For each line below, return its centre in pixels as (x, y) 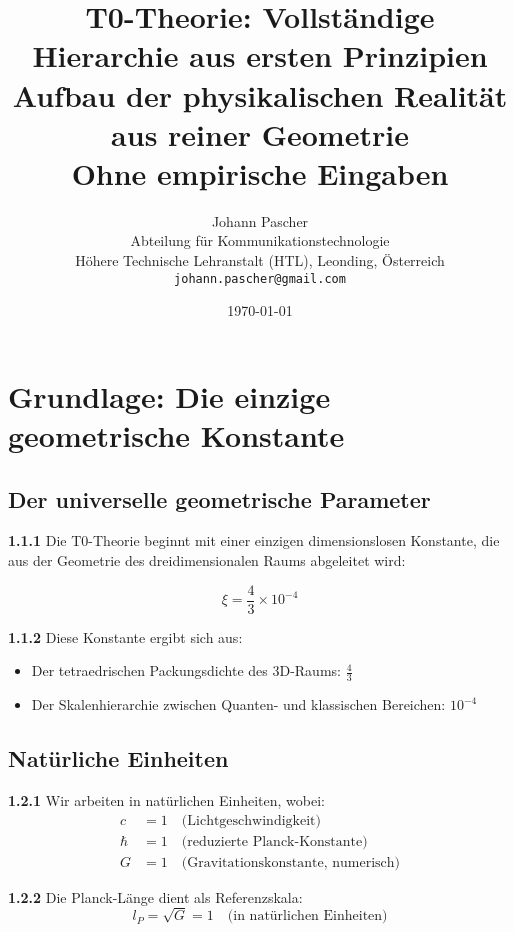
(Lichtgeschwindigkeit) (251, 820)
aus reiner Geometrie (260, 133)
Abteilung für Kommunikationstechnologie (260, 240)
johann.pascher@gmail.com (260, 278)
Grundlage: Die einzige (169, 395)
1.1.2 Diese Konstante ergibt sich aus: (125, 636)
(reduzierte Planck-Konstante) (274, 841)
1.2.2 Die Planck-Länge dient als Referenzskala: (155, 896)
